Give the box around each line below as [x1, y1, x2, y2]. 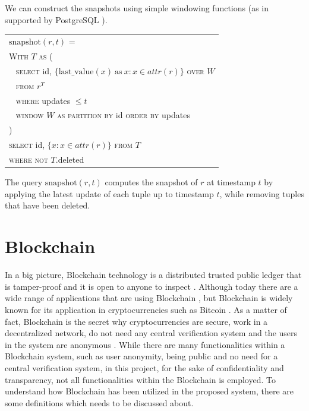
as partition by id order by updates [57, 109, 190, 121]
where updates [15, 94, 71, 106]
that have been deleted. [5, 199, 90, 211]
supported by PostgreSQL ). [5, 13, 108, 26]
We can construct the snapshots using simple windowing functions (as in [5, 2, 269, 14]
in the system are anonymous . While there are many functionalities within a [5, 338, 285, 350]
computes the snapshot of [105, 176, 198, 188]
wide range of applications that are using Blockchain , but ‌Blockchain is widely [5, 292, 293, 304]
